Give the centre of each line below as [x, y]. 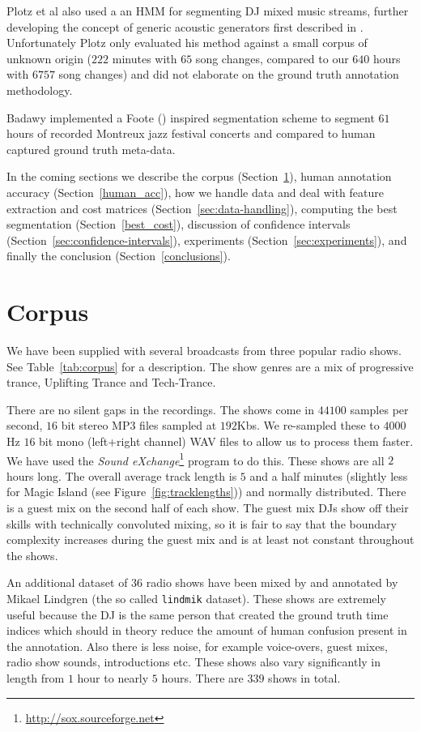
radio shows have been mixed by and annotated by [272, 582]
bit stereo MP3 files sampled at [139, 425]
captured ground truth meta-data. [91, 149]
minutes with [145, 58]
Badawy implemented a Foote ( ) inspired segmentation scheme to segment [191, 117]
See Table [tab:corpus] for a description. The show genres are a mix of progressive [210, 366]
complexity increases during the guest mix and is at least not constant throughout [210, 539]
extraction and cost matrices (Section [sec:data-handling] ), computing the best [202, 208]
